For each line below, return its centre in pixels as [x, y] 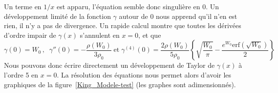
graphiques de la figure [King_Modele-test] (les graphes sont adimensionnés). [120, 84]
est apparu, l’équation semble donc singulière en [128, 6]
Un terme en [23, 6]
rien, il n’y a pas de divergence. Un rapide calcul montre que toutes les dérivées [123, 25]
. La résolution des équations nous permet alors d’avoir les [144, 74]
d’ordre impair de [30, 35]
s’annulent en [100, 35]
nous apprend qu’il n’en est [197, 16]
